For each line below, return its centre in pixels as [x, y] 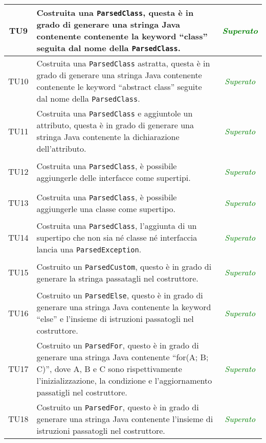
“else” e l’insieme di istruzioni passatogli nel [115, 319]
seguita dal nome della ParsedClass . [108, 48]
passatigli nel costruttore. [82, 392]
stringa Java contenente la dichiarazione [108, 137]
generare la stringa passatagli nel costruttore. [117, 278]
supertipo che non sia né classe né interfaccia [117, 237]
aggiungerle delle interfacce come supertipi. [114, 177]
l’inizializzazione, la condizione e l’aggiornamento [124, 380]
